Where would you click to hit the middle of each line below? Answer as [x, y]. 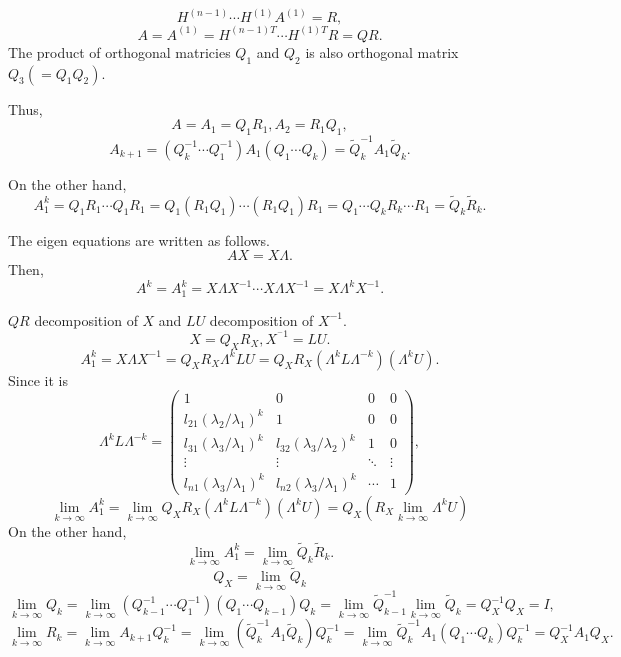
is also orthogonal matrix [382, 51]
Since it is [38, 379]
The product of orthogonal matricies [119, 51]
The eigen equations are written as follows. [139, 239]
